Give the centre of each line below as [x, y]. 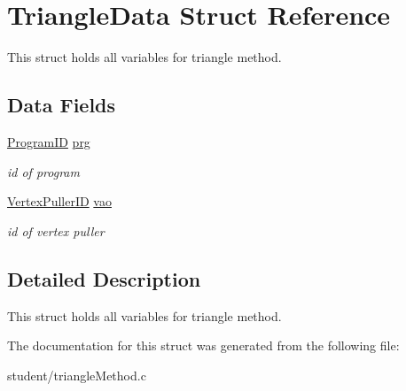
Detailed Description [104, 278]
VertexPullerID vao [59, 201]
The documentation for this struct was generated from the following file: [203, 345]
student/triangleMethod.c [77, 375]
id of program [43, 171]
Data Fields [62, 105]
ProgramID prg [49, 141]
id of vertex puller [56, 230]
